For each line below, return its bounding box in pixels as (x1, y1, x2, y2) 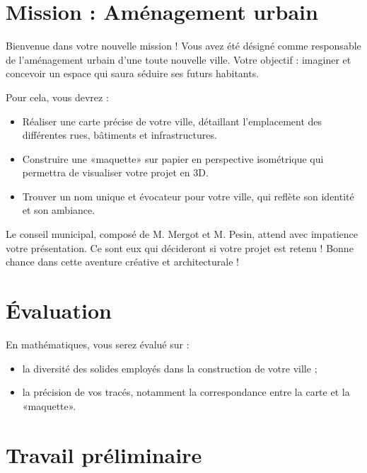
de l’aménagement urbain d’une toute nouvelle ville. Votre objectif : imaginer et (6, 52, 351, 67)
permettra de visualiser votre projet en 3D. (22, 165, 209, 180)
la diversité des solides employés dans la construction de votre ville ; (22, 360, 318, 375)
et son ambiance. (22, 203, 95, 217)
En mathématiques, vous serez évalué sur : (6, 336, 190, 351)
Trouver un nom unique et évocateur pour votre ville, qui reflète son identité (22, 188, 354, 203)
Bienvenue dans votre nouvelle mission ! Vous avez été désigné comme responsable (6, 38, 361, 53)
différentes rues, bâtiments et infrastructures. (22, 127, 217, 142)
